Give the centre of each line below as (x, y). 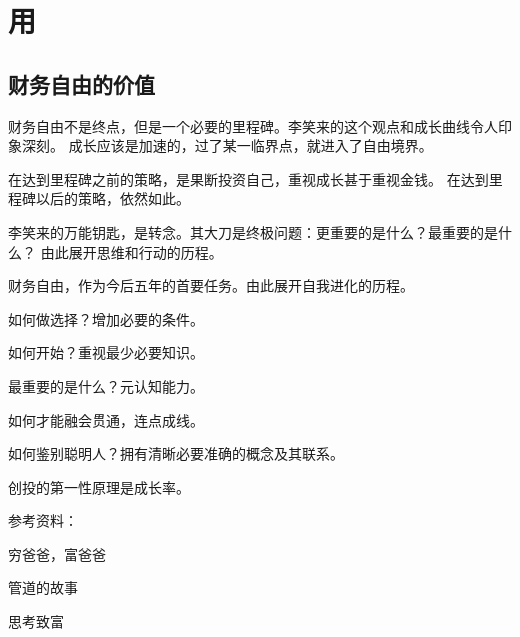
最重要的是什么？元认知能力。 (106, 385)
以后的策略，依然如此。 (112, 198)
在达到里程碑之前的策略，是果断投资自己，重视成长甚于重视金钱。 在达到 (248, 178)
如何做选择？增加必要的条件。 (106, 318)
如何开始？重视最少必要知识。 (106, 352)
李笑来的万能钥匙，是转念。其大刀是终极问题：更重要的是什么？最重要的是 (253, 231)
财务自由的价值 (81, 83)
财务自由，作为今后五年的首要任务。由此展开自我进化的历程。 (211, 285)
